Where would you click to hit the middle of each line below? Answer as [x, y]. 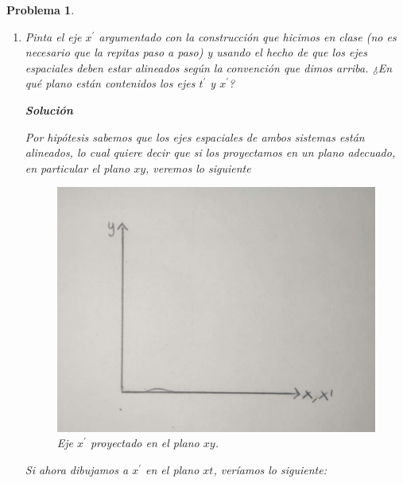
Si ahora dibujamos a [77, 469]
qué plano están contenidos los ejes [110, 83]
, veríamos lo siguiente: [270, 469]
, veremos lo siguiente [198, 167]
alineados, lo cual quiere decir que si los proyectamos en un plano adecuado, [210, 152]
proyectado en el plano [145, 443]
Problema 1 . [41, 10]
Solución [49, 109]
